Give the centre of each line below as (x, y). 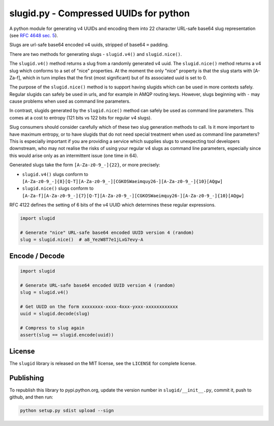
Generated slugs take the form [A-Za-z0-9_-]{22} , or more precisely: (85, 165)
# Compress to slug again (52, 328)
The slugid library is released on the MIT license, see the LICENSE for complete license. (103, 363)
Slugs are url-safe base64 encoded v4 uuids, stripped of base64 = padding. (89, 45)
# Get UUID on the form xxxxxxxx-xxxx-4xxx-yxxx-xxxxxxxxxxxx (99, 307)
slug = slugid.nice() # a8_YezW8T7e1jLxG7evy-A (82, 240)
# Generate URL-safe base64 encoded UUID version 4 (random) (98, 285)
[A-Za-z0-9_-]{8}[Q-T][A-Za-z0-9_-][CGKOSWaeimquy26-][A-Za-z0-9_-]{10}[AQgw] (123, 181)
